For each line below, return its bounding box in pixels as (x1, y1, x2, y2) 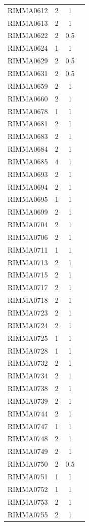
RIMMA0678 (8, 106, 48, 116)
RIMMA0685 (8, 156, 48, 166)
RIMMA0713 (8, 257, 48, 267)
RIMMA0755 (8, 509, 48, 519)
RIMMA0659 (8, 80, 48, 91)
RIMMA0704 (8, 219, 48, 230)
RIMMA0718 (8, 295, 48, 305)
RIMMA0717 (8, 282, 48, 293)
